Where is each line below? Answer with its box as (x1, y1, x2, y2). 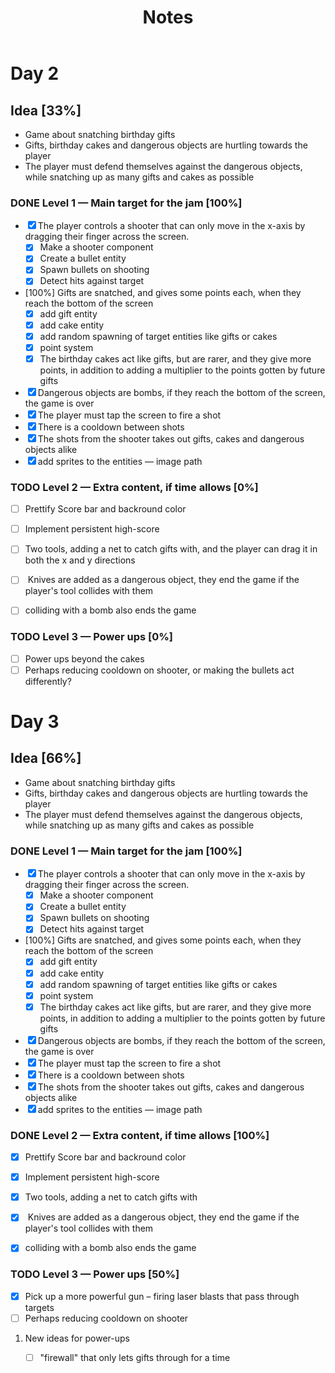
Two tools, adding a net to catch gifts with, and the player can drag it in (24, 543, 318, 555)
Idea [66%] (10, 750, 82, 767)
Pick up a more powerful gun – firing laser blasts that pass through (24, 1290, 300, 1302)
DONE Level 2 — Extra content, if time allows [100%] (10, 1128, 270, 1142)
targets (24, 1301, 55, 1313)
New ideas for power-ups (24, 1332, 130, 1344)
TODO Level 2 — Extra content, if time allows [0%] (10, 480, 259, 494)
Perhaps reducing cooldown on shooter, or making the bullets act (24, 664, 295, 676)
